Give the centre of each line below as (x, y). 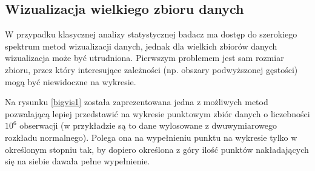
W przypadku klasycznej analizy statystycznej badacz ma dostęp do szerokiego (151, 34)
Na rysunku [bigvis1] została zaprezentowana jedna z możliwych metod (137, 102)
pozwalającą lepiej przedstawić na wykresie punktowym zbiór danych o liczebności (157, 113)
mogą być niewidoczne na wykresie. (71, 81)
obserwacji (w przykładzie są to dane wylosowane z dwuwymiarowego (148, 125)
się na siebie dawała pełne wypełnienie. (78, 161)
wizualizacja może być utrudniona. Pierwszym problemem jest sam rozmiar (144, 58)
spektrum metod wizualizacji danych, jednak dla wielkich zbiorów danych (141, 46)
